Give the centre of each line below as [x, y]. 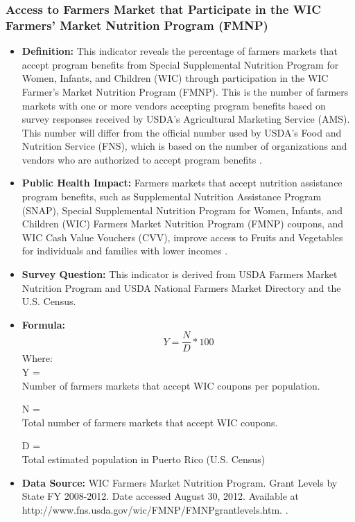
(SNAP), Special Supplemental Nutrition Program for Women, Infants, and [182, 210]
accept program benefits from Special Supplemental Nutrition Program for [180, 64]
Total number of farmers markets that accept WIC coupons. [150, 422]
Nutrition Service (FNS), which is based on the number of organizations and [184, 146]
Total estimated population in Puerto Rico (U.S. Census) [144, 459]
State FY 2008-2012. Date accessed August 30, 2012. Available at [160, 496]
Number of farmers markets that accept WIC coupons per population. [171, 385]
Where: [37, 358]
